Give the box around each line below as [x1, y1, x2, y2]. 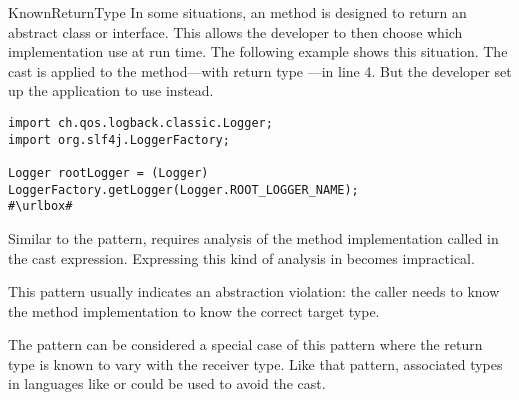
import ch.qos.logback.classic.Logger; [8, 115, 273, 130]
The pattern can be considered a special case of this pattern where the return [8, 334, 483, 355]
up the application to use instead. [8, 80, 214, 101]
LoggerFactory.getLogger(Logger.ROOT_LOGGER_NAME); [8, 182, 359, 197]
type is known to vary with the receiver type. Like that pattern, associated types [8, 353, 503, 374]
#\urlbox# [8, 199, 73, 214]
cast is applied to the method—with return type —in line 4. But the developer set [8, 60, 512, 81]
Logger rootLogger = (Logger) [8, 165, 209, 180]
